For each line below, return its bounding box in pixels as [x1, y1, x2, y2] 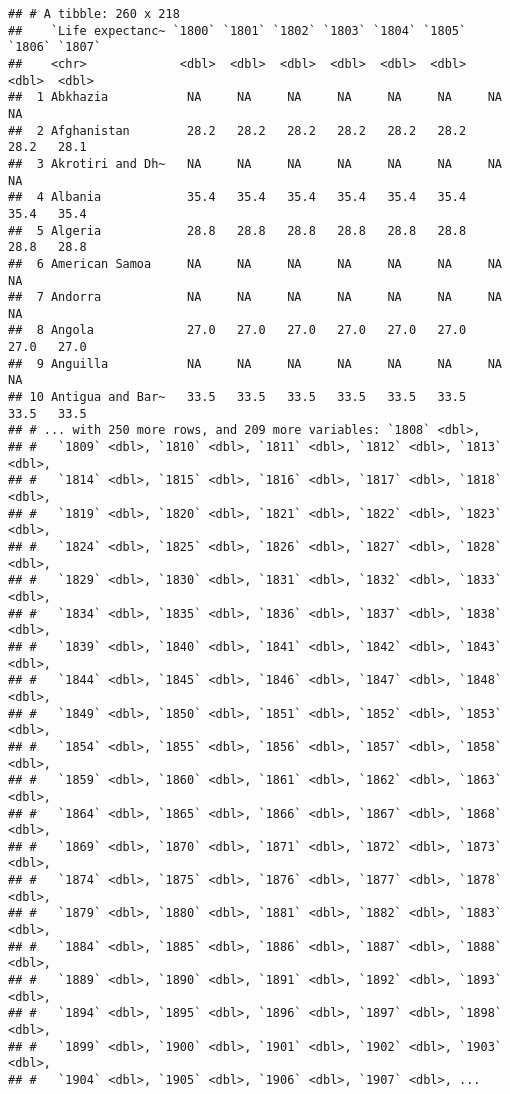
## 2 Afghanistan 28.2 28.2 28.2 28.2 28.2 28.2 [8, 123, 467, 138]
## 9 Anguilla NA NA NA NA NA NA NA [8, 356, 502, 371]
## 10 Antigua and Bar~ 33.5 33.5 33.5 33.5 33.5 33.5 [8, 390, 467, 405]
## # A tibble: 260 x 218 [8, 7, 180, 21]
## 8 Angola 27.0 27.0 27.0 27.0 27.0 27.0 [8, 323, 467, 338]
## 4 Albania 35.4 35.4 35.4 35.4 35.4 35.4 [8, 190, 467, 205]
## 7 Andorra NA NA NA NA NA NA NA [8, 290, 502, 305]
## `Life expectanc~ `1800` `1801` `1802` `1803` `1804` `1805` [8, 23, 467, 38]
